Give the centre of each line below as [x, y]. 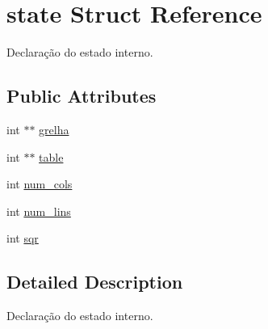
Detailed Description [95, 282]
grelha [54, 129]
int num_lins [39, 211]
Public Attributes [82, 96]
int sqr [23, 238]
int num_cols [40, 184]
